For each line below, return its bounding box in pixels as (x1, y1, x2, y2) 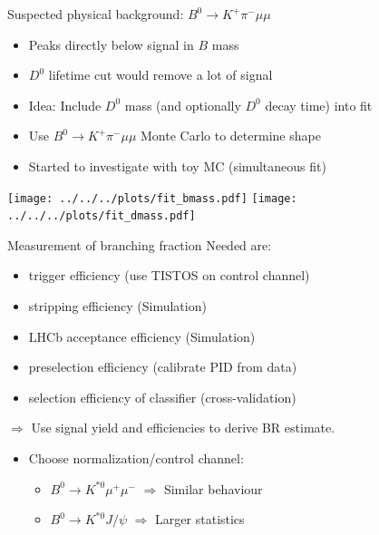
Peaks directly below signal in (28, 34, 194, 53)
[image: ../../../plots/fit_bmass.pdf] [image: (7, 191, 297, 205)
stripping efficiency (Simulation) (28, 297, 207, 316)
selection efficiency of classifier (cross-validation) (28, 387, 296, 406)
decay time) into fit (265, 95, 373, 114)
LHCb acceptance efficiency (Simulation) (28, 326, 256, 345)
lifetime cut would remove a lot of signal (48, 65, 273, 84)
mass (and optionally (124, 95, 241, 114)
